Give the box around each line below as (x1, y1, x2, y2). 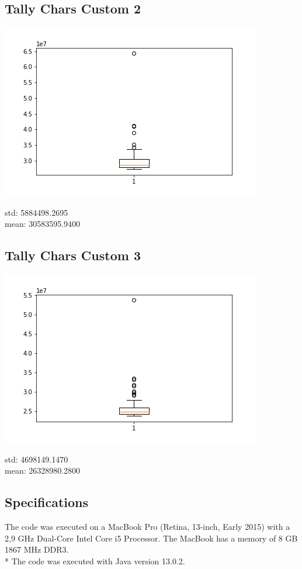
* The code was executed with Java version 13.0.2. (5, 554, 185, 567)
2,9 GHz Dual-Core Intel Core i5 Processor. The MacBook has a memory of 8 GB (5, 532, 298, 544)
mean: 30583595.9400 (5, 218, 81, 230)
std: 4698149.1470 (5, 453, 68, 465)
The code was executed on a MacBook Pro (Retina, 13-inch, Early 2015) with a (5, 520, 290, 533)
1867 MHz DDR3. (5, 543, 69, 556)
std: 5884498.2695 (5, 206, 68, 218)
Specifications (5, 493, 89, 511)
